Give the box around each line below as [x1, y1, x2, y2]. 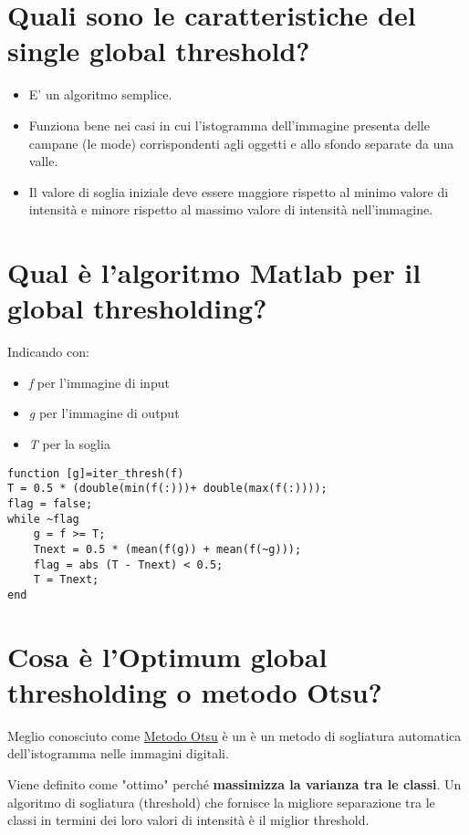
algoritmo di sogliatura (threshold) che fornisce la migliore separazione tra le [7, 792, 435, 811]
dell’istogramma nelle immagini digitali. [7, 744, 229, 763]
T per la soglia [28, 433, 110, 453]
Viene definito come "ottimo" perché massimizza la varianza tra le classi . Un [7, 774, 462, 793]
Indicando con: [7, 342, 89, 361]
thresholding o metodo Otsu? [7, 673, 382, 710]
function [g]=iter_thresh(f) [7, 466, 184, 480]
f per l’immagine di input [28, 372, 170, 391]
